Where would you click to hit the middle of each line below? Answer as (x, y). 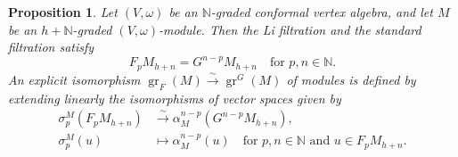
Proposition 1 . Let (63, 12)
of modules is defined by (351, 79)
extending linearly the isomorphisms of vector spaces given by (175, 98)
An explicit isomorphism (74, 79)
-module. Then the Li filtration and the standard (290, 29)
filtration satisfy (51, 47)
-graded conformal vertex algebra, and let (322, 12)
